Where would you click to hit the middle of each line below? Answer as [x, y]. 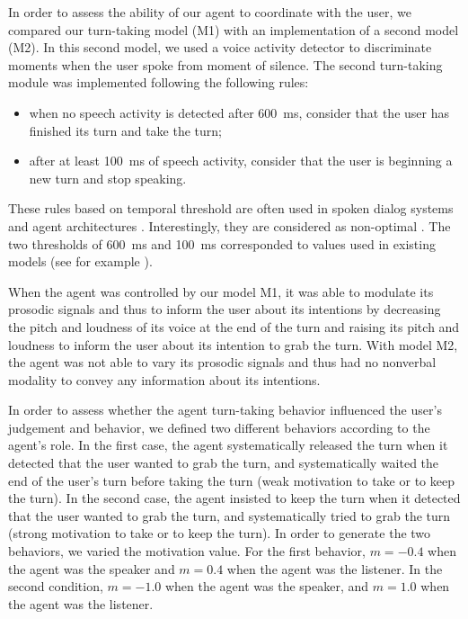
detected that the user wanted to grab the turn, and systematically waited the [224, 463]
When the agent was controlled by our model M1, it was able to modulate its [221, 291]
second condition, [56, 586]
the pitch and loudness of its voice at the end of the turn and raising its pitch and [234, 326]
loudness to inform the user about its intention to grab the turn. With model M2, [233, 344]
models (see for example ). [80, 261]
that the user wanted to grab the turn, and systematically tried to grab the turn [230, 515]
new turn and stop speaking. [108, 178]
